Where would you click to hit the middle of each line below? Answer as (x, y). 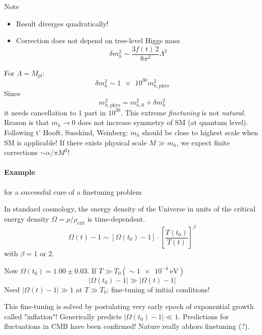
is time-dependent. (117, 218)
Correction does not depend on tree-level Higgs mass (98, 40)
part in (95, 112)
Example (20, 172)
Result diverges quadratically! (62, 23)
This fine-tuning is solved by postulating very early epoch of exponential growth (129, 306)
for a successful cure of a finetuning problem (73, 191)
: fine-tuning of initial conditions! (158, 289)
